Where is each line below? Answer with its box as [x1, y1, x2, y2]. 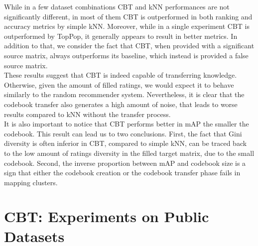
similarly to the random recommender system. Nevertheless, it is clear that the [4, 89, 245, 100]
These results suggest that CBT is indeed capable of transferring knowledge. [4, 70, 237, 80]
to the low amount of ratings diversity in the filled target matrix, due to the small [4, 147, 255, 158]
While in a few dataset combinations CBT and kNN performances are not [4, 1, 230, 11]
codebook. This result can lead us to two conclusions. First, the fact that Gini [4, 128, 242, 138]
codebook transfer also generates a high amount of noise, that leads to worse [4, 99, 238, 109]
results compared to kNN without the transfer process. [4, 109, 171, 119]
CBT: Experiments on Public [4, 206, 209, 227]
